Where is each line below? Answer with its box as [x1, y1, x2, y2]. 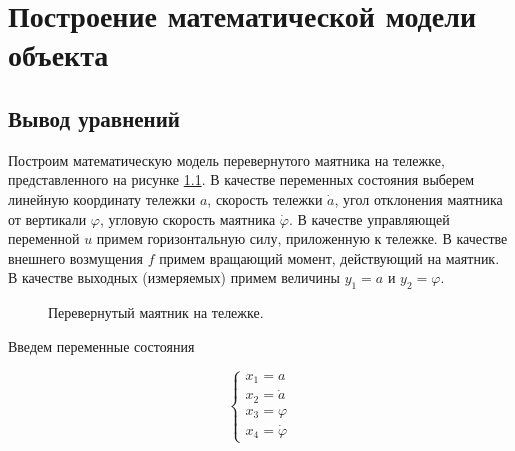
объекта [8, 34, 109, 75]
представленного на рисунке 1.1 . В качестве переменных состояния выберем [8, 169, 475, 190]
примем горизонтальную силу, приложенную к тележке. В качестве [96, 228, 508, 249]
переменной [8, 228, 80, 249]
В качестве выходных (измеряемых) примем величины [8, 267, 340, 288]
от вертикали [8, 208, 87, 229]
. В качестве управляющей [289, 208, 450, 229]
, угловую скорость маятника [100, 208, 276, 229]
